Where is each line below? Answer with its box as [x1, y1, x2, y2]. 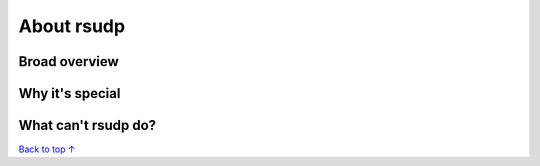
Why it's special [18, 85, 121, 102]
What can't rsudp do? [18, 117, 157, 134]
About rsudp [18, 15, 125, 37]
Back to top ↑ [18, 143, 76, 155]
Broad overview [18, 53, 119, 70]
